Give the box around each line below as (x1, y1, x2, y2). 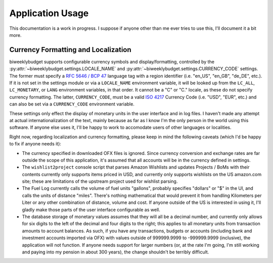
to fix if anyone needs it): (9, 141, 62, 147)
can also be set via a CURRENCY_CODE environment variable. (9, 101, 135, 107)
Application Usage (9, 8, 89, 19)
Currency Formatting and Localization (9, 45, 131, 54)
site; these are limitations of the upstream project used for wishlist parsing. (22, 178, 178, 184)
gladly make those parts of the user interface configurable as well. (22, 206, 160, 213)
